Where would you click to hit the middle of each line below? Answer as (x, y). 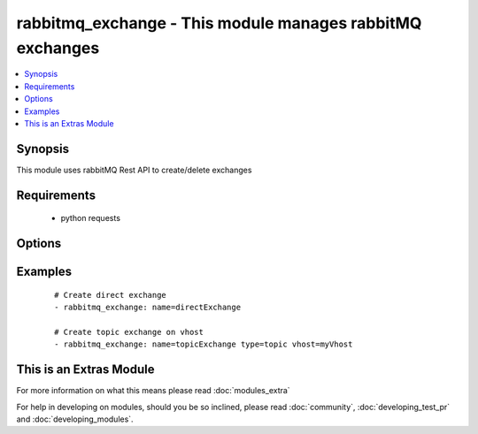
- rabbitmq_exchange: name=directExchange (148, 308)
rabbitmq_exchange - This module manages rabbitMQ (219, 23)
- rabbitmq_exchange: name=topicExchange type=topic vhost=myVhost (204, 344)
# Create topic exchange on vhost (129, 332)
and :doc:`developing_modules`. (75, 419)
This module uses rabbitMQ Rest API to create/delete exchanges (134, 170)
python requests (91, 218)
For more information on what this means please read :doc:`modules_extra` (154, 391)
